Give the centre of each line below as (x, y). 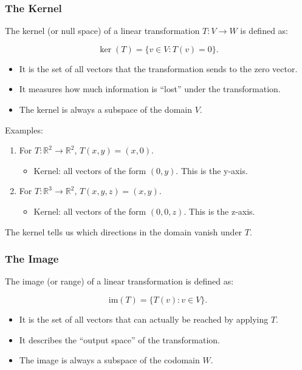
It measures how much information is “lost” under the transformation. (150, 89)
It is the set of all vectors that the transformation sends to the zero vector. (158, 68)
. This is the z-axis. (219, 211)
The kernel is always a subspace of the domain (105, 109)
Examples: (24, 129)
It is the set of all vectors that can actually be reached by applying (144, 319)
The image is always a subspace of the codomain (109, 360)
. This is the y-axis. (212, 170)
